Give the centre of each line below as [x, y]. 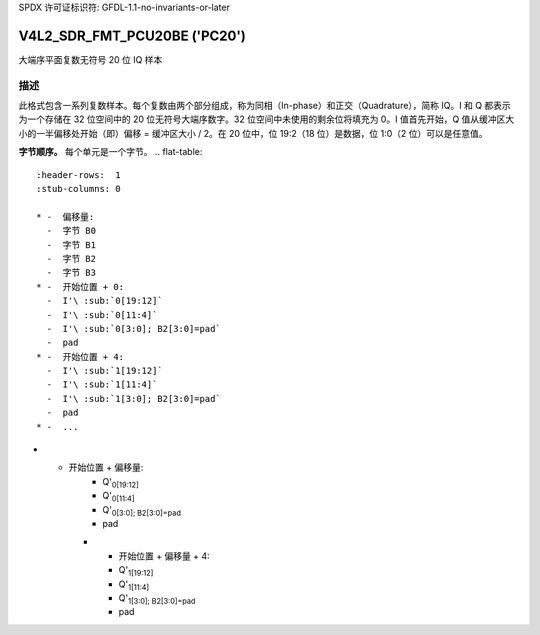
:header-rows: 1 [78, 174]
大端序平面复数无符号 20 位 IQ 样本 [90, 59]
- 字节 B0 [71, 231]
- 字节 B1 [71, 244]
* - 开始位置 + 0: [80, 286]
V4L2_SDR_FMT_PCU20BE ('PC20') [132, 35]
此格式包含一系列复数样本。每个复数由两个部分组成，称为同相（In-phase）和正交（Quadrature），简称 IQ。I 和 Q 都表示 [265, 106]
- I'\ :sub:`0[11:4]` [102, 314]
